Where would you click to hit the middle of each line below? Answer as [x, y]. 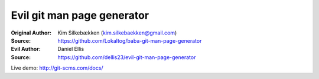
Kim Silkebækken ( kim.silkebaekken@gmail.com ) [117, 33]
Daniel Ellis [71, 49]
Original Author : [31, 33]
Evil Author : [26, 49]
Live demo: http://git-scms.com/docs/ [57, 68]
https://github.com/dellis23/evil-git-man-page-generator [127, 57]
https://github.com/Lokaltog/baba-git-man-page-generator [130, 40]
